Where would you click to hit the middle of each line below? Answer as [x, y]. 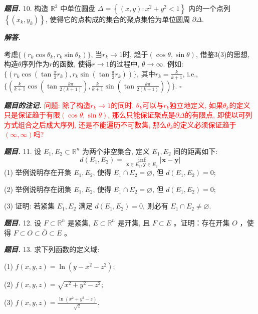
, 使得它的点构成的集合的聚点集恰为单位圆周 [118, 19]
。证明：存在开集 [202, 222]
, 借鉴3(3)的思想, [223, 54]
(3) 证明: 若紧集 [30, 206]
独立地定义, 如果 [196, 105]
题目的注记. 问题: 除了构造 [47, 105]
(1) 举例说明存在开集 [38, 172]
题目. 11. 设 [23, 151]
